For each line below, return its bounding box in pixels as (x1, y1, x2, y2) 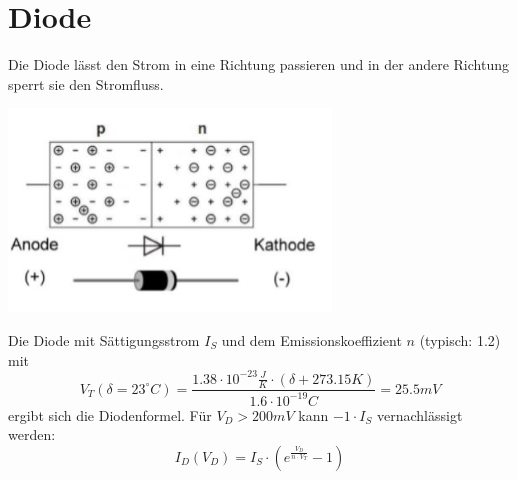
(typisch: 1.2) (419, 329, 501, 350)
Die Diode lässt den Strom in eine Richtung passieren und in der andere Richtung (8, 54, 509, 75)
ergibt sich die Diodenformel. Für (8, 404, 212, 425)
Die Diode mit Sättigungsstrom (8, 329, 200, 350)
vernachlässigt (376, 404, 463, 425)
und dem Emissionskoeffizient (221, 329, 402, 350)
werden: (8, 424, 56, 445)
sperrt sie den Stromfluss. (8, 73, 164, 94)
